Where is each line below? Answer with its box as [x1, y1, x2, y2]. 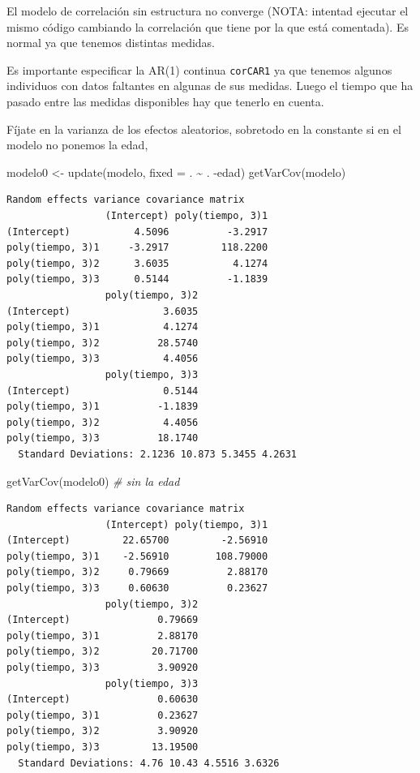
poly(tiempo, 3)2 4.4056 [6, 416, 199, 428]
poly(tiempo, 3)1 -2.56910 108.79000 [6, 550, 268, 562]
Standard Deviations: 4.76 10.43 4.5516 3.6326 [18, 757, 280, 769]
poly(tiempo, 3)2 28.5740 [6, 337, 199, 349]
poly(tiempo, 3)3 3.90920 [6, 662, 199, 674]
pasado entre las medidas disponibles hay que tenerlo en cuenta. [6, 93, 324, 110]
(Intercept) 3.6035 [6, 305, 199, 317]
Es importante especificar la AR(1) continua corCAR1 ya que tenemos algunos [6, 61, 392, 78]
